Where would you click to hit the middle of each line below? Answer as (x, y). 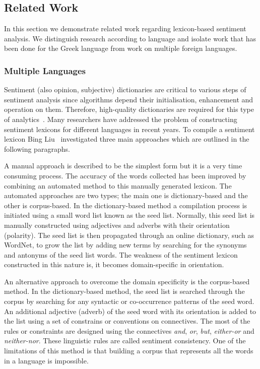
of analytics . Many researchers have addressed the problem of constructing (121, 119)
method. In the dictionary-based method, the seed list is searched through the (124, 291)
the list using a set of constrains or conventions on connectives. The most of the (127, 321)
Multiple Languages (45, 70)
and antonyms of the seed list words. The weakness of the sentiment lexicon (121, 254)
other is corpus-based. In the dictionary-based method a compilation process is (126, 205)
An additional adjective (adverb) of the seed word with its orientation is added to (130, 311)
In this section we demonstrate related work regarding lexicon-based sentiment (125, 28)
